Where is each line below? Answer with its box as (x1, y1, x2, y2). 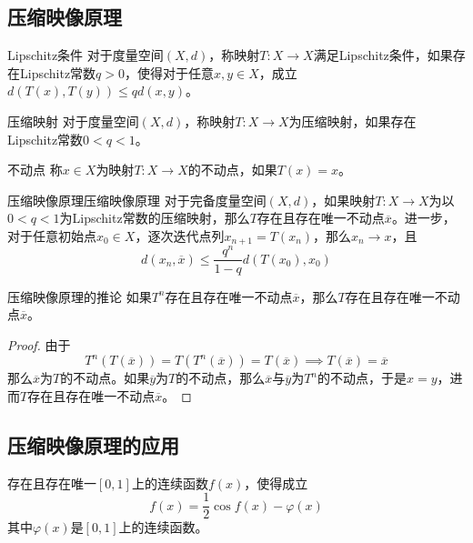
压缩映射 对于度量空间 (7, 111, 139, 130)
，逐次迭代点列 (135, 226, 225, 245)
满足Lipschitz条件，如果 (313, 45, 453, 65)
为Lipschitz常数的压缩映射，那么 (59, 208, 250, 227)
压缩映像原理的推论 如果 (7, 287, 152, 306)
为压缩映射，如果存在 (288, 111, 417, 130)
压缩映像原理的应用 (7, 430, 179, 458)
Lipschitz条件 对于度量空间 (7, 45, 164, 65)
